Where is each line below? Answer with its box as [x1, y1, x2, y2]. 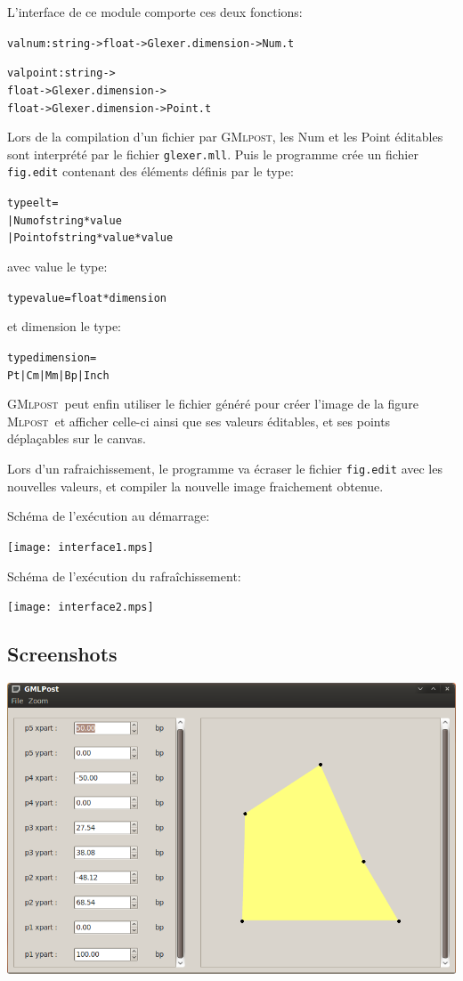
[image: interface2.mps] [7, 601, 154, 614]
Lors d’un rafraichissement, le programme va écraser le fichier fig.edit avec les [7, 459, 443, 478]
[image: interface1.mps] [7, 540, 154, 554]
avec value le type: [7, 257, 108, 276]
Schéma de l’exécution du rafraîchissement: [7, 566, 241, 585]
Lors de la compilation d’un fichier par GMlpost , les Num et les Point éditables [7, 127, 443, 146]
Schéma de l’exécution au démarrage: [7, 507, 210, 525]
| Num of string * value [7, 214, 122, 227]
